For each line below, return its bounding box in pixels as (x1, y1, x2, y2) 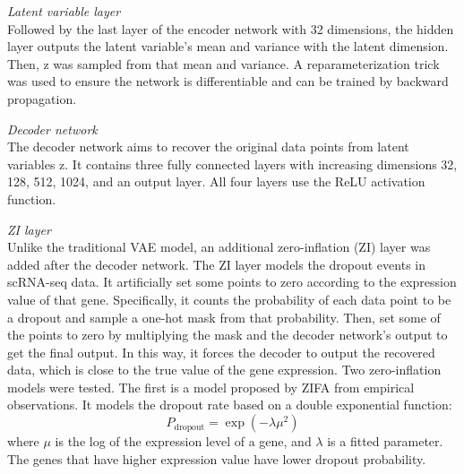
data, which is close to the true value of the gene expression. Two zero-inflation (7, 360, 442, 379)
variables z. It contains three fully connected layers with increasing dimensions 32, (7, 154, 458, 173)
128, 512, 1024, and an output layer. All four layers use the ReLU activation (7, 172, 425, 191)
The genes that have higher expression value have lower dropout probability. (7, 449, 426, 468)
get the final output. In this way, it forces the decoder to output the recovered (7, 342, 435, 361)
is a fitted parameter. (327, 432, 443, 451)
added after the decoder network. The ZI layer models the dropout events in (7, 254, 425, 273)
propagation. (7, 89, 77, 108)
